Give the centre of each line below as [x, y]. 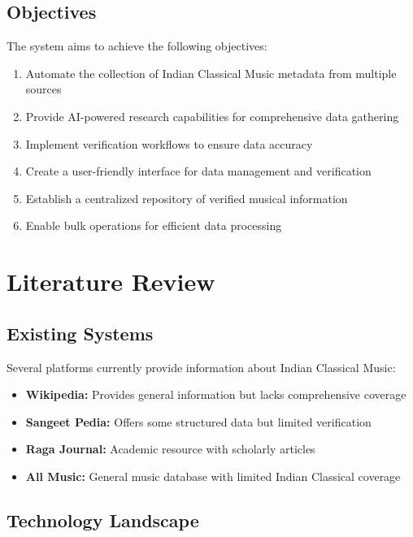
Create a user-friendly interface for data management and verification [198, 171]
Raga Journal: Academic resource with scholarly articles [170, 449]
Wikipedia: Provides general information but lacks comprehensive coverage [216, 394]
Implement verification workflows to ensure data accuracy [169, 143]
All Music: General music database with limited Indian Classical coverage [213, 476]
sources [43, 89]
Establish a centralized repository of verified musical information [187, 198]
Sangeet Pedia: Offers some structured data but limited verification [198, 421]
